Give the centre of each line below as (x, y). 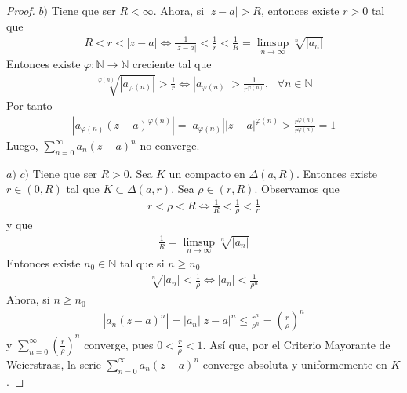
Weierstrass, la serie (54, 364)
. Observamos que (297, 189)
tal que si (142, 263)
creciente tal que (172, 64)
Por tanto (29, 106)
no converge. (170, 146)
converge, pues (119, 344)
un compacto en (207, 173)
